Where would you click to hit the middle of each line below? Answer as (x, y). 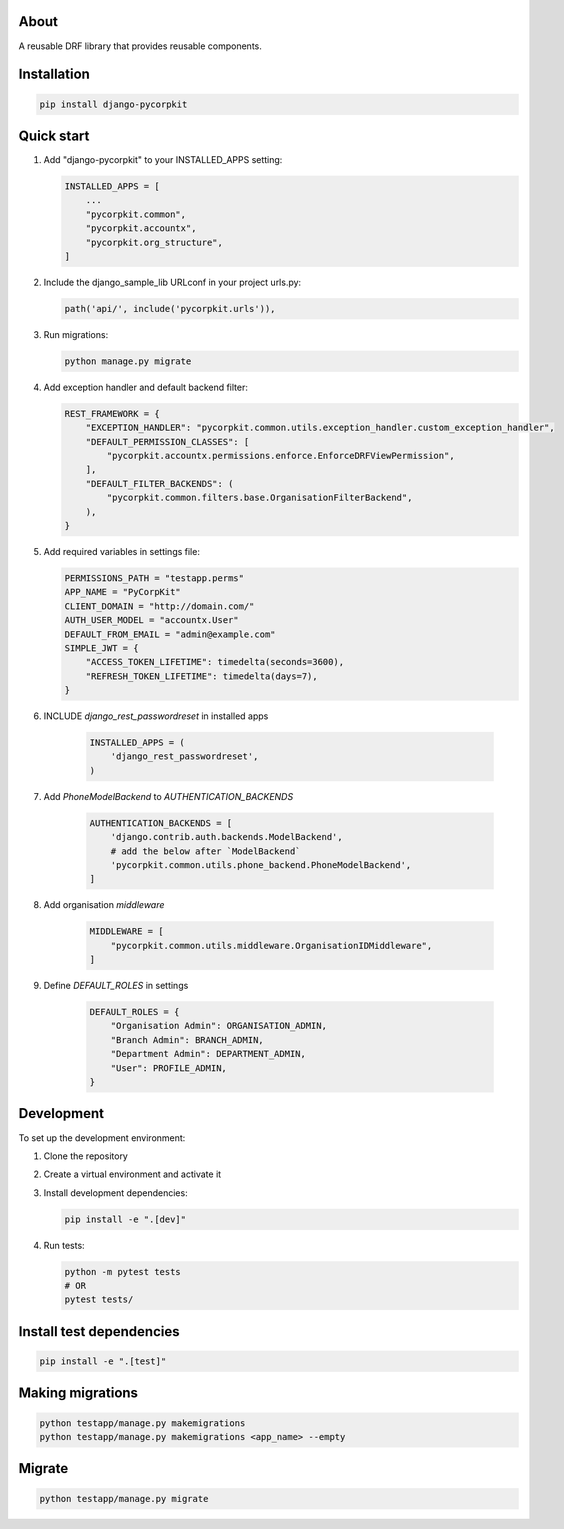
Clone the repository (86, 1156)
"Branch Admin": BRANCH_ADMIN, (187, 1039)
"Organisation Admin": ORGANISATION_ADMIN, (218, 1026)
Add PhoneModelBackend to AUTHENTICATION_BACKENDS (168, 796)
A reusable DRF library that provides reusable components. (140, 46)
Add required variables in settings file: (121, 551)
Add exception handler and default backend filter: (146, 387)
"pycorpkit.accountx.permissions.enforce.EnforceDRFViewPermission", (280, 456)
